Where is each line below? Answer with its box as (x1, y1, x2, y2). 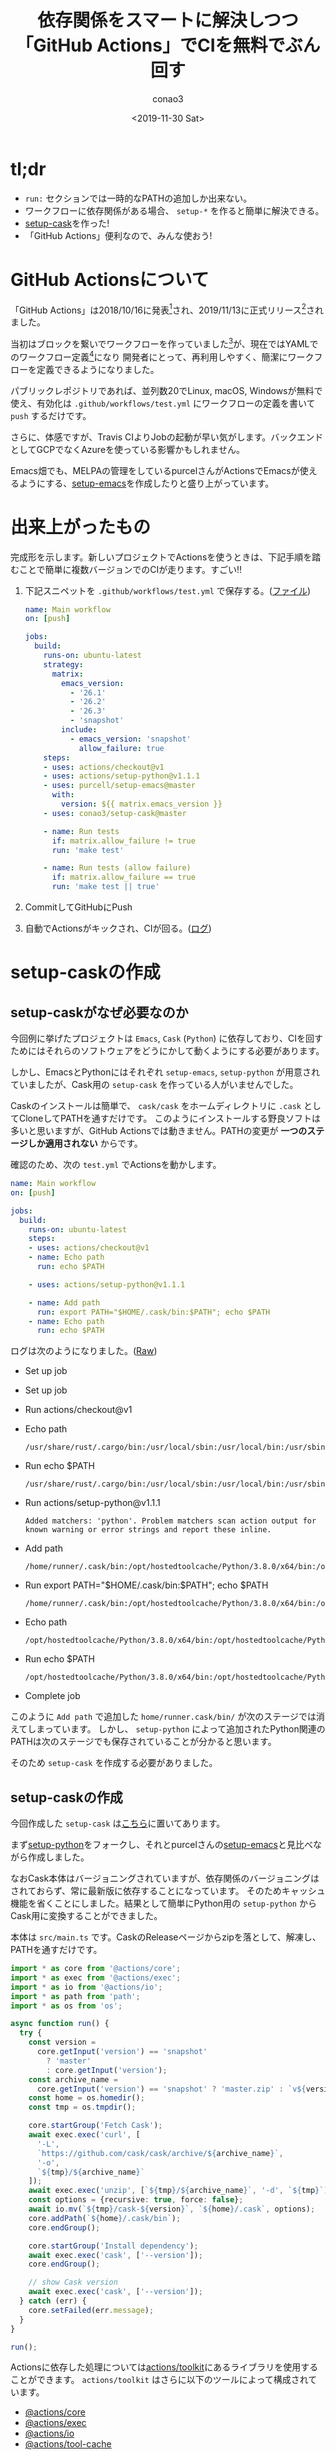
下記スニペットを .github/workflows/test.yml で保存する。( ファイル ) (24, 584, 312, 596)
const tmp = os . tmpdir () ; (28, 2102, 137, 2113)
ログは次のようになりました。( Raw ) (10, 1345, 158, 1357)
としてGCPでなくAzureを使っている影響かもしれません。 (10, 443, 245, 455)
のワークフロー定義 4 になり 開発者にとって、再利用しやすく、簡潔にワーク (10, 349, 315, 363)
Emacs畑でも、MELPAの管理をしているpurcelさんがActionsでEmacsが (10, 464, 300, 476)
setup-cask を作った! (24, 217, 110, 229)
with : (51, 790, 75, 800)
